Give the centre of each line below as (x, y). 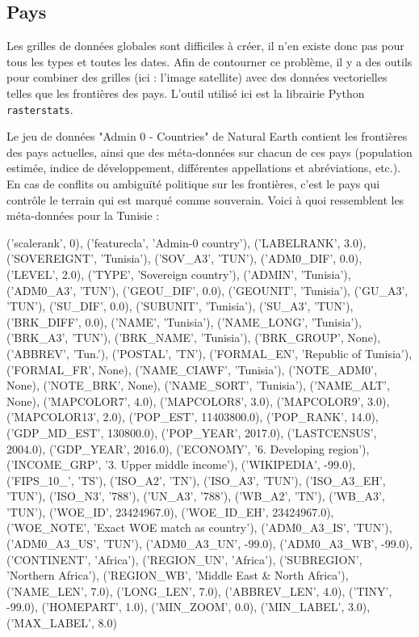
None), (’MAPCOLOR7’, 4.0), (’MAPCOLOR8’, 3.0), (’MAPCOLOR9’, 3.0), (198, 401)
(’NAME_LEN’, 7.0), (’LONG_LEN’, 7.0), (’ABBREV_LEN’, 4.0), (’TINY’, (199, 591)
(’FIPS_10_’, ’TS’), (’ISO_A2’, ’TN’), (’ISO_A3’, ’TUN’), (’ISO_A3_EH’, (196, 480)
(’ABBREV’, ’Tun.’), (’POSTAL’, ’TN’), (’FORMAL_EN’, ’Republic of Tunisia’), (209, 353)
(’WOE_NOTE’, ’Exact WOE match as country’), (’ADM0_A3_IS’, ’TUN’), (199, 527)
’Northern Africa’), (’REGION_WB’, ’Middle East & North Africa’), (178, 575)
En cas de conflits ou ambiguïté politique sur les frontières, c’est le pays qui (193, 184)
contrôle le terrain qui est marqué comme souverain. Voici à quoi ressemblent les (205, 199)
